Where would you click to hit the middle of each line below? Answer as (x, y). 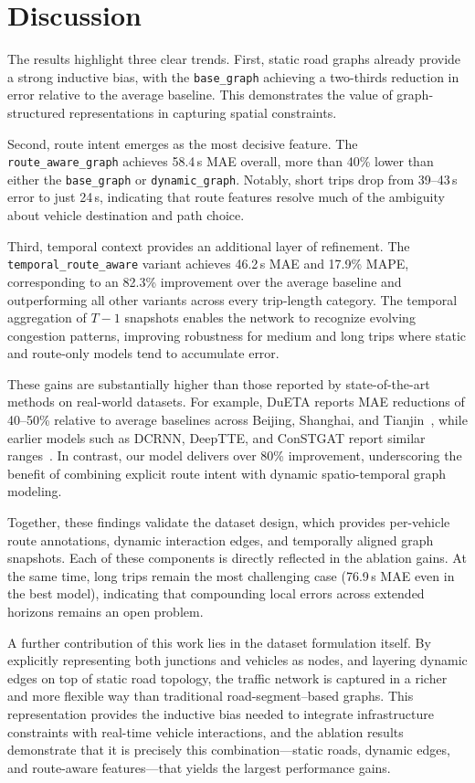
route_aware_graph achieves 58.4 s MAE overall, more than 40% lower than (221, 161)
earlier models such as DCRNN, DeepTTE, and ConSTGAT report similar (216, 437)
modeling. (35, 491)
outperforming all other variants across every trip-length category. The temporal (232, 299)
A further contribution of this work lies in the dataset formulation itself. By (219, 642)
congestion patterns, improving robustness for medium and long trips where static (237, 335)
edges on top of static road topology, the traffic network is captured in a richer (227, 677)
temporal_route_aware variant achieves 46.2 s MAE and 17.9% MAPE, (208, 264)
